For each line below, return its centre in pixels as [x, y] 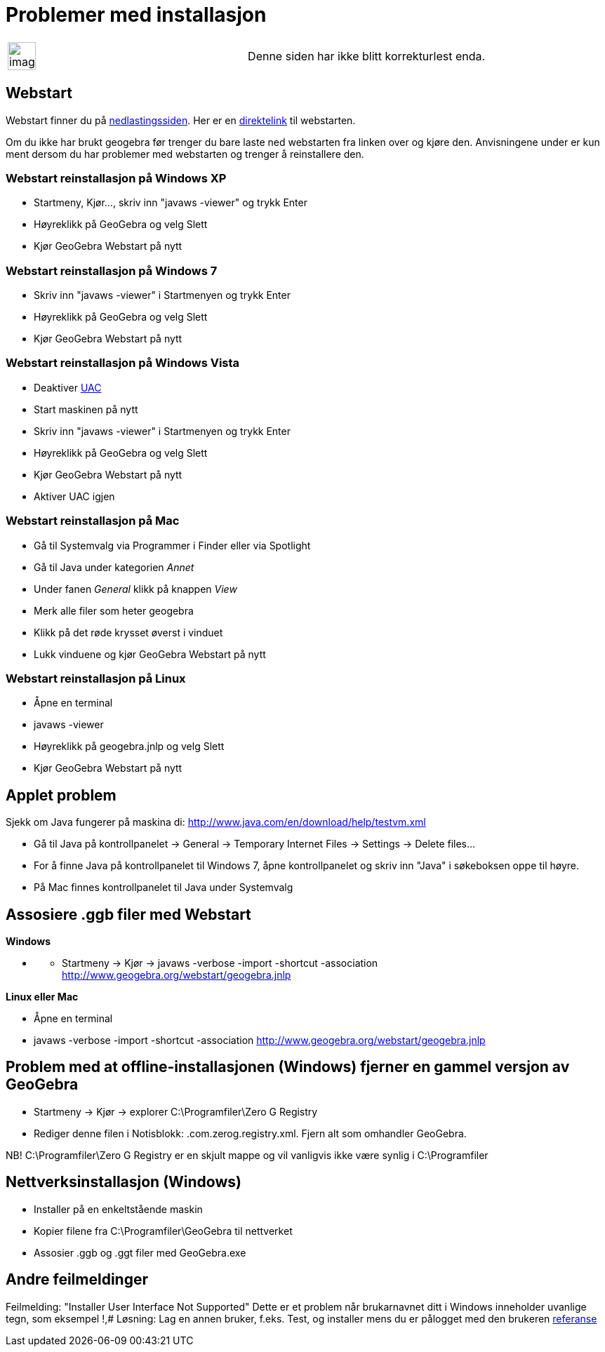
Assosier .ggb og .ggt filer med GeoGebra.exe [140, 1252]
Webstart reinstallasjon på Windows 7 [112, 270]
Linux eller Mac [42, 997]
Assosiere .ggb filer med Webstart [128, 914]
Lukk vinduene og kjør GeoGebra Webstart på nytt [150, 654]
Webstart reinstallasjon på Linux [96, 678]
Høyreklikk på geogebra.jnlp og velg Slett [129, 747]
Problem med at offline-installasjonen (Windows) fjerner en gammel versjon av [288, 1067]
